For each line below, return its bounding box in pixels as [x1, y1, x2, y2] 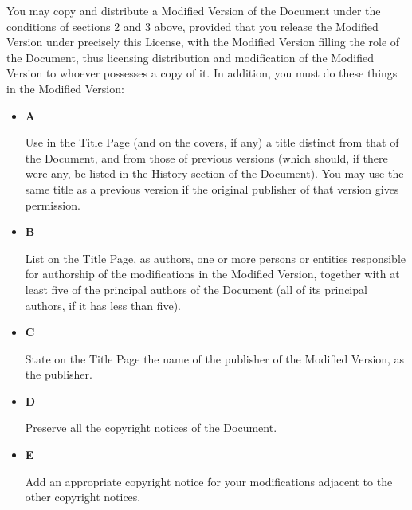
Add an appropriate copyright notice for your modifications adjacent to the [25, 473, 393, 489]
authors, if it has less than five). [25, 296, 181, 313]
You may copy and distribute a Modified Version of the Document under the [6, 2, 381, 18]
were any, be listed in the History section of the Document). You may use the [25, 165, 404, 182]
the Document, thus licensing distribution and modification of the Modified [6, 49, 374, 65]
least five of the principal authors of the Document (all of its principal [25, 280, 367, 297]
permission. [25, 196, 80, 213]
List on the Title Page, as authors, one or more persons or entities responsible [25, 249, 406, 266]
